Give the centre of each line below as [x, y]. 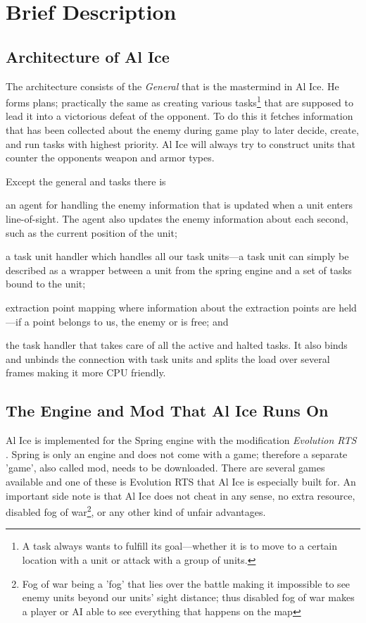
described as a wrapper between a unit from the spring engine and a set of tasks [179, 270]
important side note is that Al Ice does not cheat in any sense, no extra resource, [181, 495]
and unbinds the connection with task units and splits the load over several [168, 358]
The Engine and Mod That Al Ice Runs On [167, 411]
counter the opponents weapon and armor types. [110, 158]
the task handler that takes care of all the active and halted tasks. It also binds [177, 345]
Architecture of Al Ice [88, 56]
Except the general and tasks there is [86, 181]
